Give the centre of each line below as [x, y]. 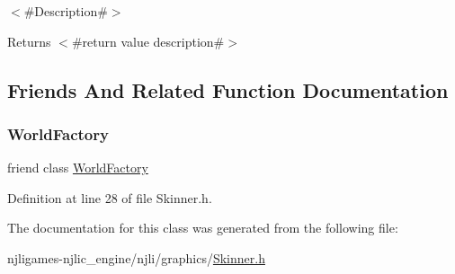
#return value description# [148, 41]
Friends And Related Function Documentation [228, 89]
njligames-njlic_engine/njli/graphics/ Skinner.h [136, 257]
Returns [29, 41]
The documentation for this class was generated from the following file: [203, 228]
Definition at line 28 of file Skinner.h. [110, 197]
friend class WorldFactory [78, 168]
